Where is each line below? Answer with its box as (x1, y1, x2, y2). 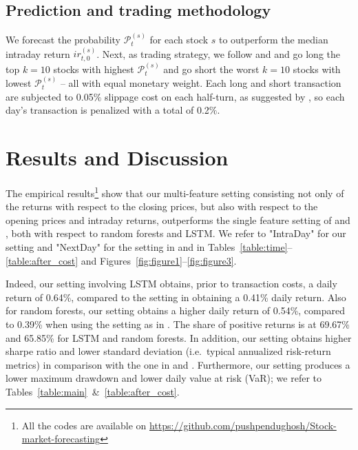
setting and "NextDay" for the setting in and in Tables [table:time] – (6, 240, 293, 254)
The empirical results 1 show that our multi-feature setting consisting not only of (6, 183, 344, 200)
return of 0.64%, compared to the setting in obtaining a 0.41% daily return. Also (6, 289, 346, 304)
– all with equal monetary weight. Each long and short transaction (60, 76, 341, 90)
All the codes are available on (21, 418, 147, 432)
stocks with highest (53, 61, 134, 76)
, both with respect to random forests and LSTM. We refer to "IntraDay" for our (6, 226, 346, 241)
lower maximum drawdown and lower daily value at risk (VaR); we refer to (6, 371, 322, 385)
